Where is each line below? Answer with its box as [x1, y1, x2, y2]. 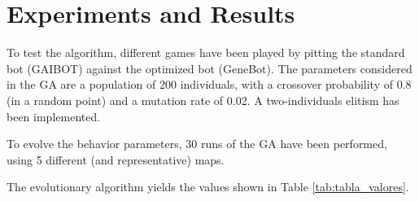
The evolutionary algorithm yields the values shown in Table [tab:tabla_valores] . [7, 178, 409, 195]
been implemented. [7, 107, 101, 125]
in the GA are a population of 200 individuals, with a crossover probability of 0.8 [7, 76, 412, 93]
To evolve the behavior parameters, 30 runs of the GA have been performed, [7, 135, 387, 152]
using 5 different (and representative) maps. [7, 151, 225, 168]
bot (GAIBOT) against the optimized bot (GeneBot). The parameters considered [7, 59, 412, 76]
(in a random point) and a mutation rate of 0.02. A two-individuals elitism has [7, 91, 399, 108]
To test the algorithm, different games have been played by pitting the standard [7, 44, 405, 61]
